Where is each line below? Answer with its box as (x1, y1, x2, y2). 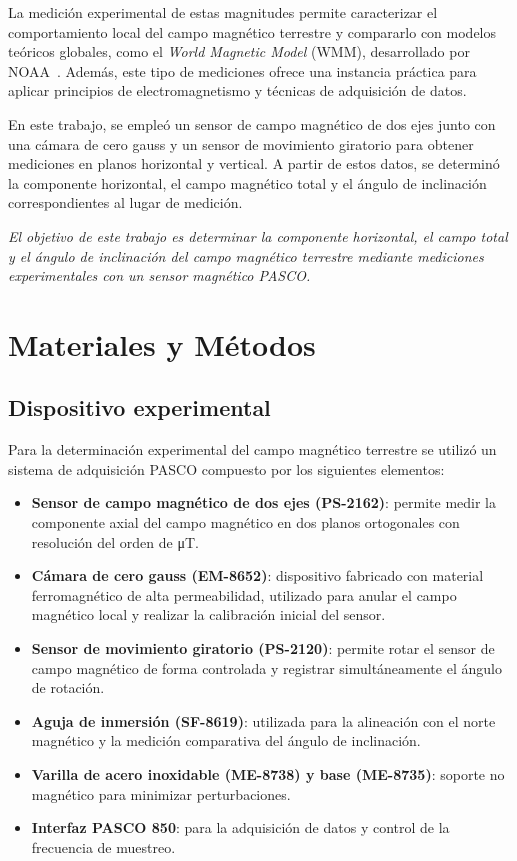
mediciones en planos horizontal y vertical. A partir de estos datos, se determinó (8, 153, 500, 174)
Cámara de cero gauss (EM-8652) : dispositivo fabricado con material (31, 565, 484, 586)
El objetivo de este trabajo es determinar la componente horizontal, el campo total (8, 225, 508, 246)
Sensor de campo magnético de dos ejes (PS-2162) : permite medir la (31, 492, 496, 513)
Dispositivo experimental (8, 392, 271, 423)
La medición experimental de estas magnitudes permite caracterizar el (8, 2, 438, 22)
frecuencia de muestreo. (31, 836, 176, 857)
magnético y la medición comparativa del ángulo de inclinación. (31, 730, 421, 751)
